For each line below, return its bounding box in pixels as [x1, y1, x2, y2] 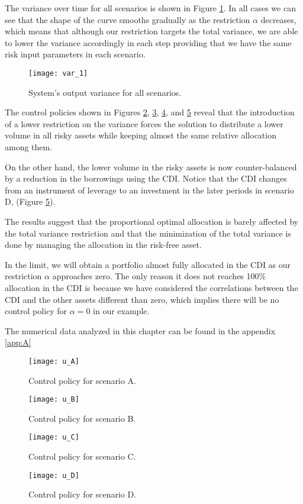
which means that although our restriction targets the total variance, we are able [5, 25, 298, 37]
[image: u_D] [28, 471, 79, 480]
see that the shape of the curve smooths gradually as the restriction [5, 13, 250, 25]
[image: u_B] [28, 395, 79, 404]
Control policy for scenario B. [28, 412, 136, 424]
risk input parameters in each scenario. [5, 48, 146, 60]
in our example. [93, 305, 150, 317]
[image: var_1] [28, 69, 88, 77]
